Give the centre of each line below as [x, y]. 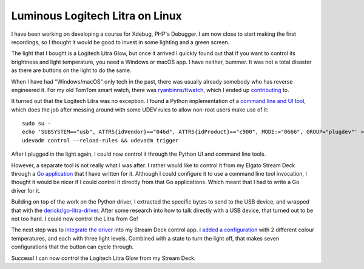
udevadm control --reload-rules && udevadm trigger [100, 140]
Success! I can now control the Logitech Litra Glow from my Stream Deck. [103, 258]
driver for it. [26, 190]
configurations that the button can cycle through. [72, 247]
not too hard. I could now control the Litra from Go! [75, 219]
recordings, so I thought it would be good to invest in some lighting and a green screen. [120, 42]
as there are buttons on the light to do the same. [71, 70]
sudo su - [36, 124]
